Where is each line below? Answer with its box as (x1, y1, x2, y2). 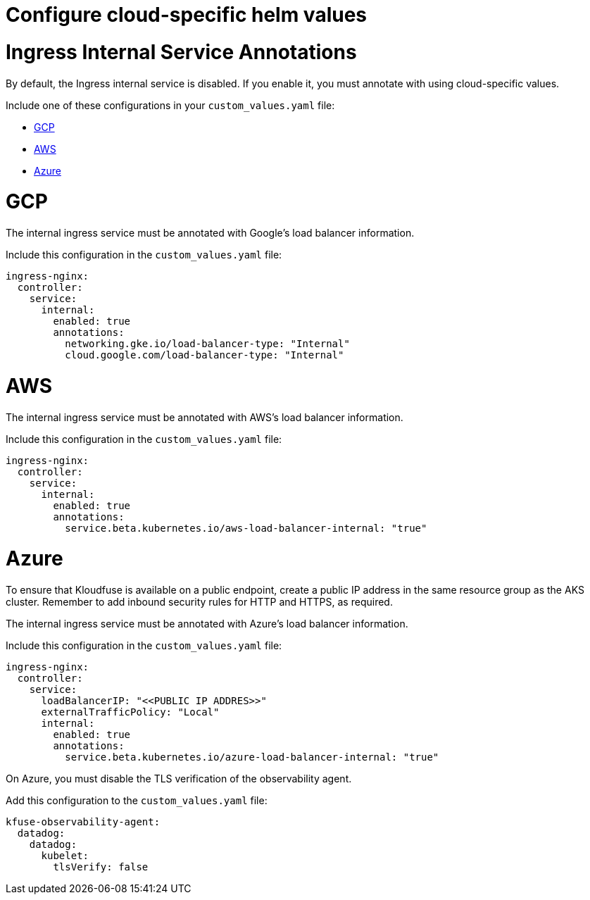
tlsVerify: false (53, 861, 149, 873)
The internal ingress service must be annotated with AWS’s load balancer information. (6, 411, 403, 423)
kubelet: (41, 850, 89, 861)
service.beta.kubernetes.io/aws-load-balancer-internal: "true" (65, 522, 427, 534)
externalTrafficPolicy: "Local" (41, 706, 220, 718)
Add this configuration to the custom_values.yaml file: (6, 794, 268, 806)
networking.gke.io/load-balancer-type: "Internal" (65, 338, 350, 349)
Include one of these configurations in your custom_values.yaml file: (6, 99, 335, 111)
